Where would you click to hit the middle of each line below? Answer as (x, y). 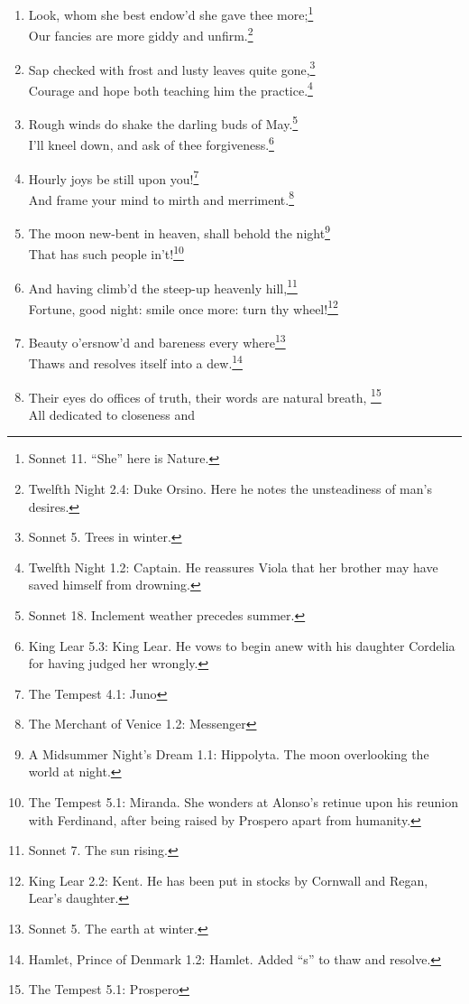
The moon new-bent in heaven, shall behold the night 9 (179, 232)
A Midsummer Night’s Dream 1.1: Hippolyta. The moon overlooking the (229, 753)
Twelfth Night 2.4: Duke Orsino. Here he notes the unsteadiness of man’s (230, 488)
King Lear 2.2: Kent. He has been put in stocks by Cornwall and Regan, (228, 880)
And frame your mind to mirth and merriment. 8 (161, 198)
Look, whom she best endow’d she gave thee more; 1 (171, 13)
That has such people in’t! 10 (106, 252)
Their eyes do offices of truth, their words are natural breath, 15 (205, 395)
